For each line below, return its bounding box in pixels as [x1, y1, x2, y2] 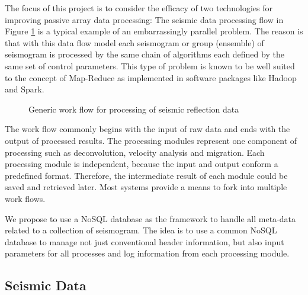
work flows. [5, 192, 46, 204]
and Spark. [5, 83, 44, 95]
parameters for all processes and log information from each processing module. [5, 247, 290, 259]
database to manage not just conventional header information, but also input [5, 235, 284, 248]
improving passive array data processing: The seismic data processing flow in [5, 13, 284, 25]
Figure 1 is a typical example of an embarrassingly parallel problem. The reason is [5, 25, 303, 37]
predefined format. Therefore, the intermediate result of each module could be [5, 169, 288, 181]
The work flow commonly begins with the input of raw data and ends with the [5, 123, 290, 135]
